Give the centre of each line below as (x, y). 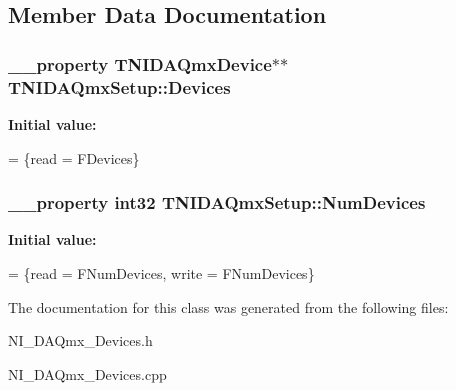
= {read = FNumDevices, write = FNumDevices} (161, 272)
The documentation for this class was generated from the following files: (228, 306)
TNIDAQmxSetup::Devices (119, 86)
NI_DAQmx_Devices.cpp (87, 373)
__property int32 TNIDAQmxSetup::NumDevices (217, 202)
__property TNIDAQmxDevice (140, 63)
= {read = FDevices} (74, 157)
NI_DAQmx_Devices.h (80, 340)
